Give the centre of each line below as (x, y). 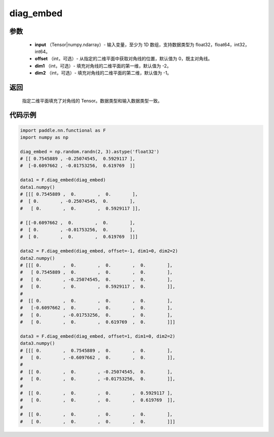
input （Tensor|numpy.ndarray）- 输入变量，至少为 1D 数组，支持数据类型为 (115, 44)
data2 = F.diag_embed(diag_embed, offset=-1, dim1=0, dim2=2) (99, 251)
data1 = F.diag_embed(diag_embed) (63, 180)
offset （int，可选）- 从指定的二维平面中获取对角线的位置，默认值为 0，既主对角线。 (124, 59)
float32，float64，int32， (222, 44)
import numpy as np (44, 137)
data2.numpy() (38, 258)
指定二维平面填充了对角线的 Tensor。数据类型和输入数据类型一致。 (92, 100)
